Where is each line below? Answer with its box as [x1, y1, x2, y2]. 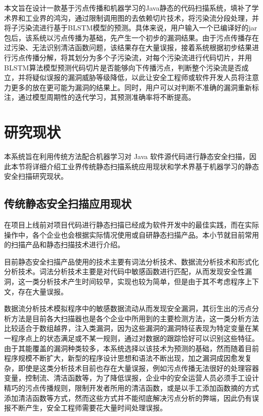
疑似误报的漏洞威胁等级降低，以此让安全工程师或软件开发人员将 [32, 72, 245, 83]
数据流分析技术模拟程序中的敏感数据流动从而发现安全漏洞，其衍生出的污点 [4, 303, 252, 314]
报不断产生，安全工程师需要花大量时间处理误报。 [4, 402, 167, 413]
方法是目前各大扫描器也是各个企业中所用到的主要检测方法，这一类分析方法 [11, 313, 259, 323]
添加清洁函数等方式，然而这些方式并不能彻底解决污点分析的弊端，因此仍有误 [4, 392, 259, 403]
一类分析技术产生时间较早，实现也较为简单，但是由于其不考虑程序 [25, 276, 245, 287]
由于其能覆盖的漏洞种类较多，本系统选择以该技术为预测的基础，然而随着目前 [4, 343, 259, 353]
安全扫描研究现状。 [4, 171, 68, 181]
